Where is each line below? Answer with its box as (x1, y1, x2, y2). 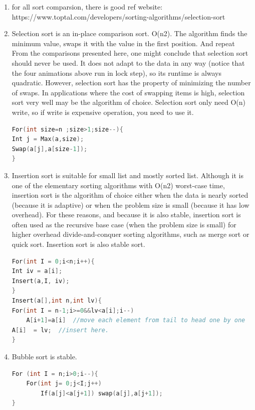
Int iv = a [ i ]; (12, 267, 63, 275)
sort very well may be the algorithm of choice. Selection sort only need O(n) (12, 97, 245, 107)
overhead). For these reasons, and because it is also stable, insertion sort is (12, 209, 241, 220)
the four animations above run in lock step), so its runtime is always (12, 67, 222, 78)
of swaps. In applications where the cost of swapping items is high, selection (12, 87, 245, 97)
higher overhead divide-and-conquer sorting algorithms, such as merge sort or (12, 229, 249, 239)
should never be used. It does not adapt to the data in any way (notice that (12, 57, 245, 68)
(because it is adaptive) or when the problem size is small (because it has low (12, 199, 249, 210)
